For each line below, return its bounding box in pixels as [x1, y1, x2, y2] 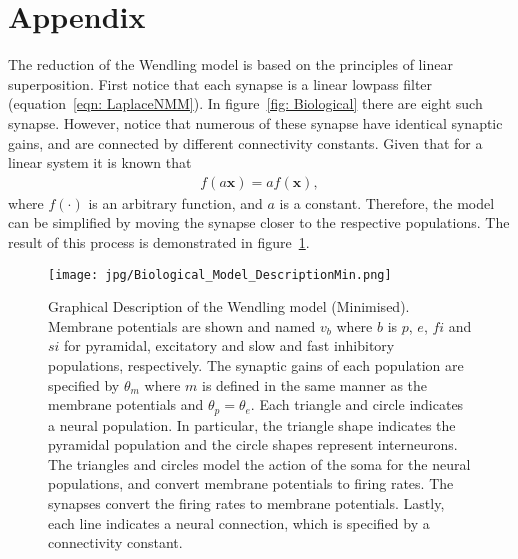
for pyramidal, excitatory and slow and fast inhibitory [64, 335, 395, 356]
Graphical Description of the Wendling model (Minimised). [48, 296, 410, 317]
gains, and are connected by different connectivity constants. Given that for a [8, 132, 483, 153]
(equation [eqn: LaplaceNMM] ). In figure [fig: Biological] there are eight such [8, 93, 483, 114]
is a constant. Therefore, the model [279, 192, 495, 213]
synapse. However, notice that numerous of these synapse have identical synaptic [8, 112, 503, 133]
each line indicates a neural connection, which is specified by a [48, 512, 430, 533]
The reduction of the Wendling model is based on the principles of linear [8, 54, 453, 75]
